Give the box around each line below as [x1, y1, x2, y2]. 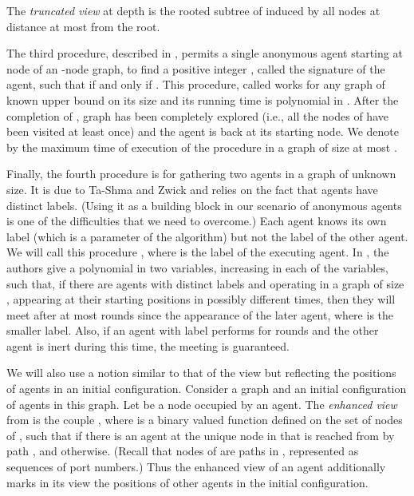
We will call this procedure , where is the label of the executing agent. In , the [6, 244, 389, 260]
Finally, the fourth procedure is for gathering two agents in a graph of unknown [6, 165, 396, 182]
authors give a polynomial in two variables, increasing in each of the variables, [6, 259, 388, 276]
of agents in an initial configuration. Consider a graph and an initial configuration [6, 380, 407, 397]
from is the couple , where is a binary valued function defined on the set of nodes [6, 411, 403, 428]
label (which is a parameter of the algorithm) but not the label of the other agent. [6, 228, 408, 244]
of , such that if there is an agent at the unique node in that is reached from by [6, 427, 395, 443]
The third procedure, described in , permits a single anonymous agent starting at [6, 45, 403, 62]
